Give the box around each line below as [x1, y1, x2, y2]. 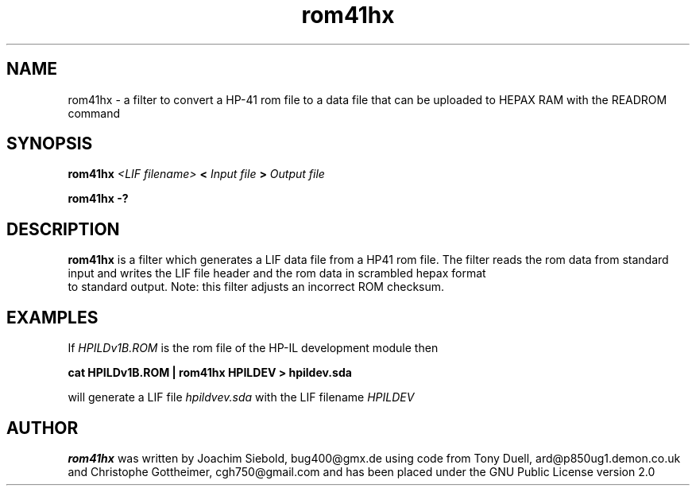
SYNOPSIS [6, 134, 93, 154]
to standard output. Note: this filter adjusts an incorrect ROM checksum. [68, 280, 445, 294]
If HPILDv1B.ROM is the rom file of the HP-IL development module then [68, 341, 439, 355]
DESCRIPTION [6, 219, 120, 239]
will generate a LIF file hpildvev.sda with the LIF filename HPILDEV [68, 390, 415, 405]
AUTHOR [6, 417, 79, 438]
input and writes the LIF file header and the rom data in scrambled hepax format [68, 266, 486, 281]
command [68, 106, 121, 120]
